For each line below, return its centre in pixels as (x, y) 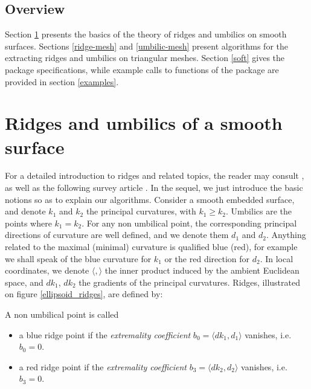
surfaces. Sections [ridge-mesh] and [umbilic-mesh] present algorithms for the (146, 46)
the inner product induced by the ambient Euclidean (202, 270)
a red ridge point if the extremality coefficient (103, 366)
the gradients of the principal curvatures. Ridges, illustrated (189, 282)
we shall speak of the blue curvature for (78, 258)
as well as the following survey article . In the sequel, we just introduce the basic (154, 188)
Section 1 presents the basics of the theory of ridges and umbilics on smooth (146, 34)
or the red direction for (207, 258)
